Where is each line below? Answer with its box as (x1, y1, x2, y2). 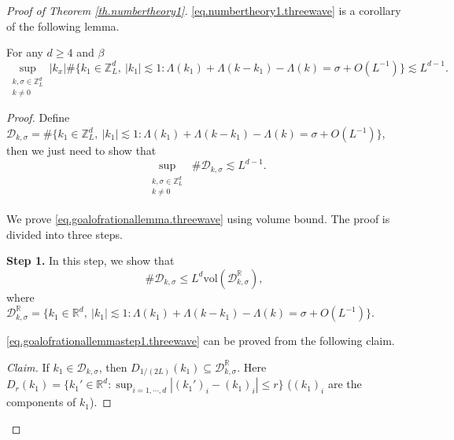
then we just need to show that (6, 142, 157, 158)
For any (6, 44, 43, 60)
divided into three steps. (6, 225, 123, 242)
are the (327, 376, 362, 392)
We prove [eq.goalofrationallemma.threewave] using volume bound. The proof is (6, 210, 390, 226)
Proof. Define (6, 109, 70, 126)
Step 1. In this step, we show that (6, 252, 175, 269)
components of (6, 394, 76, 410)
